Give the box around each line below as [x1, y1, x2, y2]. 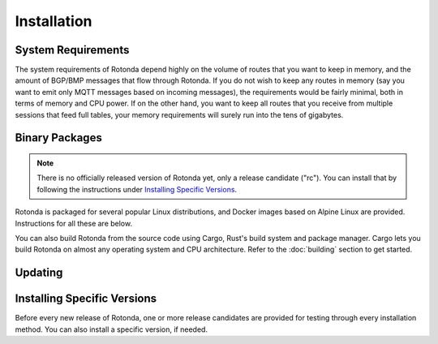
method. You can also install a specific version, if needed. [15, 325, 208, 334]
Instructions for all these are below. [15, 218, 133, 228]
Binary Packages [15, 131, 103, 145]
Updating [15, 266, 63, 280]
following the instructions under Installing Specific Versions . [36, 184, 238, 194]
